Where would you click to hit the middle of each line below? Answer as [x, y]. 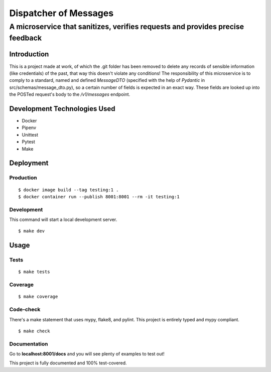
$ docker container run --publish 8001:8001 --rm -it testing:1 [99, 197]
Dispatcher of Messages [61, 13]
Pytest [28, 142]
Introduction [29, 54]
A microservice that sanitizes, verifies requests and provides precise [127, 27]
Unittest [30, 135]
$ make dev [32, 231]
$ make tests [34, 272]
